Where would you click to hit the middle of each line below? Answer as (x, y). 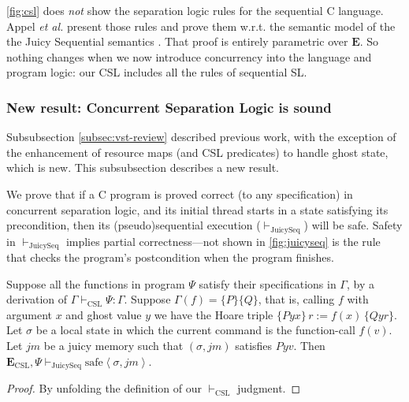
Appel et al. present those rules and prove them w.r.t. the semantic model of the (201, 26)
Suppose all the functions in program (96, 283)
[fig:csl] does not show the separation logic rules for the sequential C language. (195, 10)
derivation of (37, 299)
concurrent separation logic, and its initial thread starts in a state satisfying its (197, 209)
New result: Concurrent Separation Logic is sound (169, 107)
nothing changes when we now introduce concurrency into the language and (189, 56)
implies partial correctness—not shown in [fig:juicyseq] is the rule (223, 241)
